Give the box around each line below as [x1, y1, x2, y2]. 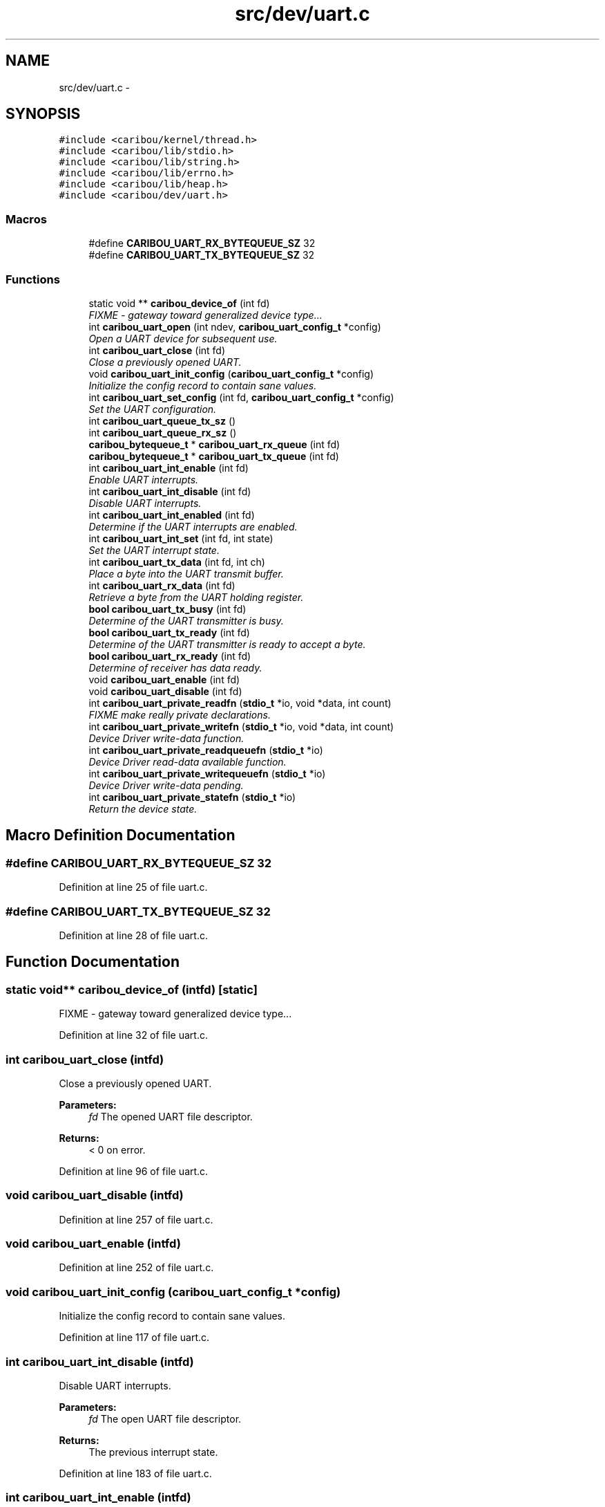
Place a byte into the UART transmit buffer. [88, 567, 284, 580]
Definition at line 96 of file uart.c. [59, 1165, 209, 1177]
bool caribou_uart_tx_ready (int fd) [88, 626, 250, 638]
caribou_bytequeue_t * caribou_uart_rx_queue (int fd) [88, 438, 340, 450]
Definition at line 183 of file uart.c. [59, 1467, 212, 1479]
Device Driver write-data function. [88, 732, 244, 744]
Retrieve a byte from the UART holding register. [88, 591, 304, 603]
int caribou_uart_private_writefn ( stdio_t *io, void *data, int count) [88, 720, 394, 732]
